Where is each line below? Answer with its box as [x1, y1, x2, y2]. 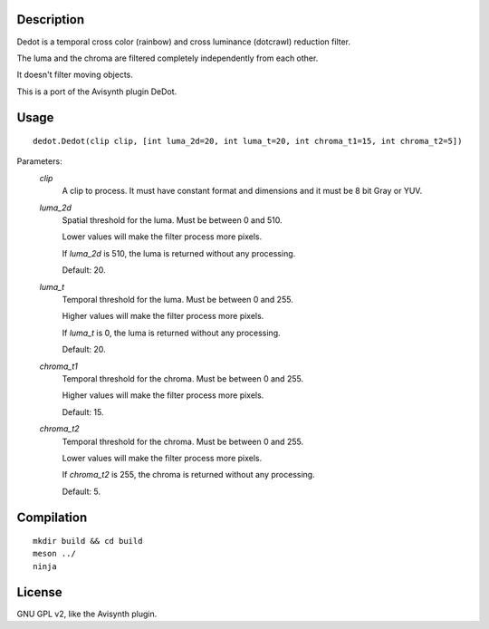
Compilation [16, 509, 88, 525]
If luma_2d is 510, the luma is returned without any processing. [62, 247, 296, 258]
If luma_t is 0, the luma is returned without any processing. [62, 327, 281, 338]
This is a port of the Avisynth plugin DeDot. [16, 86, 177, 97]
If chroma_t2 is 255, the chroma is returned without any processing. [62, 469, 316, 480]
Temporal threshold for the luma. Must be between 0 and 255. [62, 295, 293, 305]
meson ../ [33, 548, 76, 559]
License [16, 585, 62, 600]
